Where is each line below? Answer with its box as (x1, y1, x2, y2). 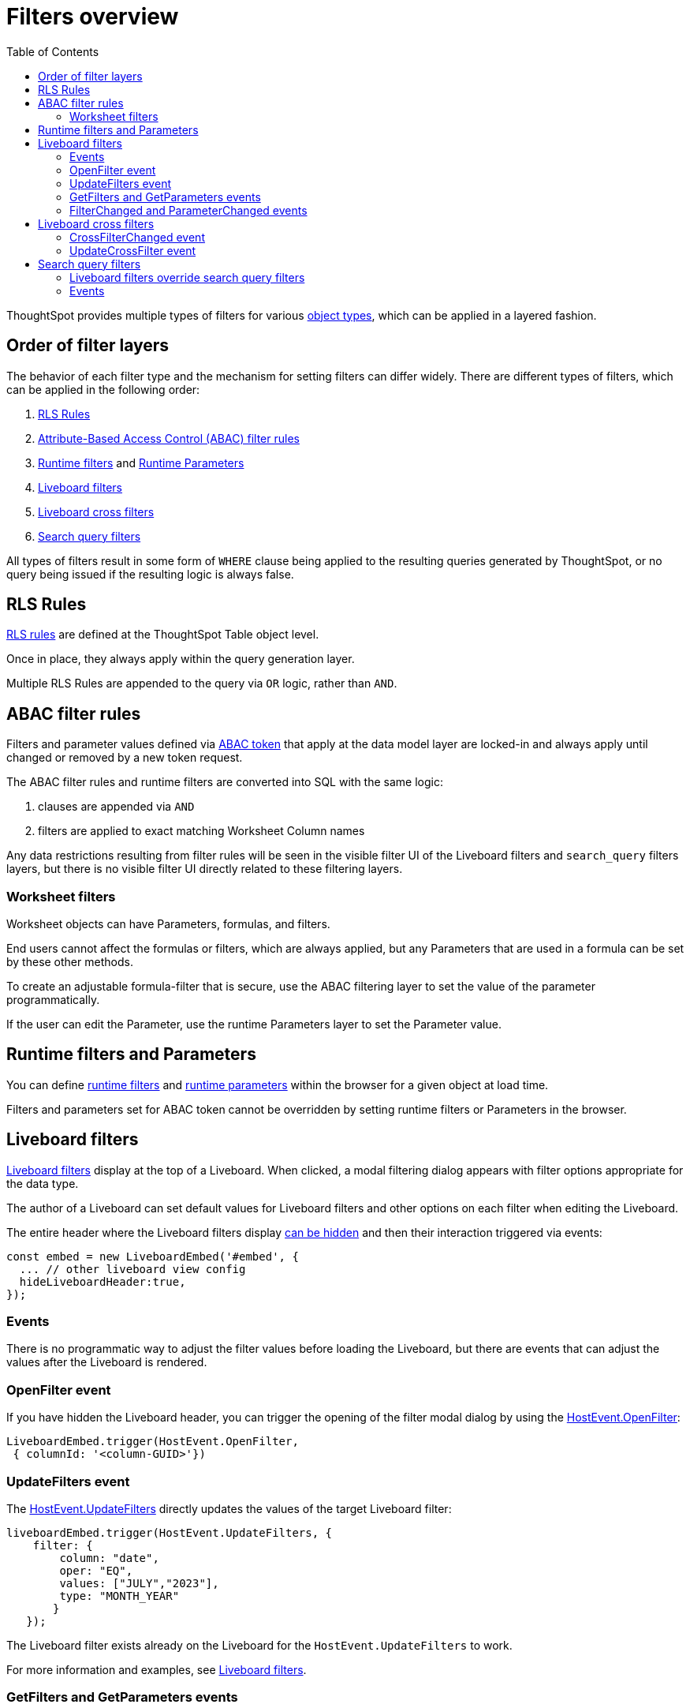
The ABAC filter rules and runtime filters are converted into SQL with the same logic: (6, 775, 443, 789)
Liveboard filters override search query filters (69, 270, 305, 284)
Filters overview (6, 3, 179, 30)
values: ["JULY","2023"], (59, 1576, 219, 1590)
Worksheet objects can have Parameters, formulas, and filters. (6, 917, 330, 931)
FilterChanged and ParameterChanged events (69, 203, 308, 217)
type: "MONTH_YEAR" (59, 1589, 180, 1602)
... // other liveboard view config (19, 1262, 246, 1275)
